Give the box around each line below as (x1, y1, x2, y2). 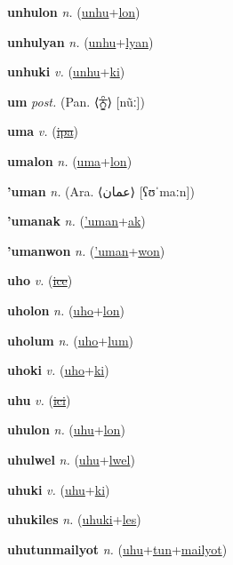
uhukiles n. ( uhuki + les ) (7, 510, 141, 529)
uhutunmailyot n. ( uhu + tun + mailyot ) (7, 539, 228, 558)
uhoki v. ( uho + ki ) (7, 361, 109, 379)
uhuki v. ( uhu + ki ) (7, 480, 110, 498)
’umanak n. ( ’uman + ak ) (7, 211, 146, 230)
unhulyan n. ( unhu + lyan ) (7, 32, 154, 51)
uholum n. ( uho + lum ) (7, 330, 134, 349)
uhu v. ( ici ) (7, 390, 71, 409)
